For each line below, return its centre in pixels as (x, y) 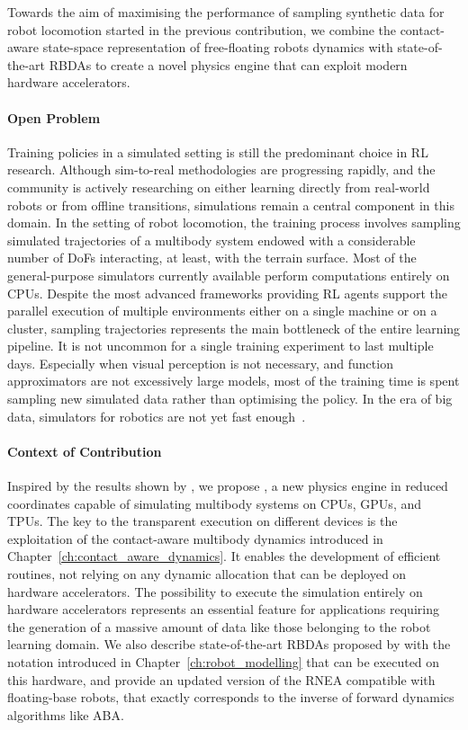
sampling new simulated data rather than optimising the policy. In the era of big (230, 399)
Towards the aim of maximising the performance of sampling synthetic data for (226, 12)
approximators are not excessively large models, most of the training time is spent (234, 381)
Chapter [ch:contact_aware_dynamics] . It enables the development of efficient (224, 556)
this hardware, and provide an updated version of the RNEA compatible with (221, 679)
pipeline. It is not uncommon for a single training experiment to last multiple (220, 346)
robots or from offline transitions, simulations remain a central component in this (231, 205)
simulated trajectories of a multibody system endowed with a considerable (211, 240)
